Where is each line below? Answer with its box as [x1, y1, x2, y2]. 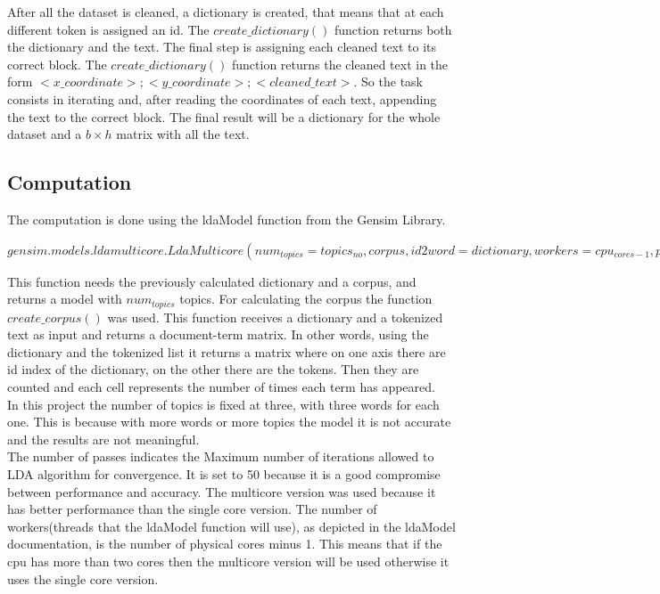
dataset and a [7, 125, 82, 143]
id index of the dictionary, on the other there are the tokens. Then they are [7, 360, 419, 378]
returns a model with [7, 289, 122, 308]
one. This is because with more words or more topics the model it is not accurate [7, 412, 451, 431]
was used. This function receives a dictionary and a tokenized [107, 307, 443, 326]
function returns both [334, 20, 452, 38]
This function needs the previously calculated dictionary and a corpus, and [7, 272, 417, 290]
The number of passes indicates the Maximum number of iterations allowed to [7, 447, 434, 466]
